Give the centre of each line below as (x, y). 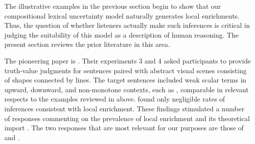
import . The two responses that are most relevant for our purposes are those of (124, 128)
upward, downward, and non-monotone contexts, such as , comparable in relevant (127, 89)
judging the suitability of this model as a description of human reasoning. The (122, 34)
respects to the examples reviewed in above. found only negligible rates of (115, 99)
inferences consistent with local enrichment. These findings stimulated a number (125, 108)
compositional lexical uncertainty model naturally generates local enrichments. (122, 15)
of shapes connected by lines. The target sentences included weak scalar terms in (126, 80)
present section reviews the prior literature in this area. (87, 44)
